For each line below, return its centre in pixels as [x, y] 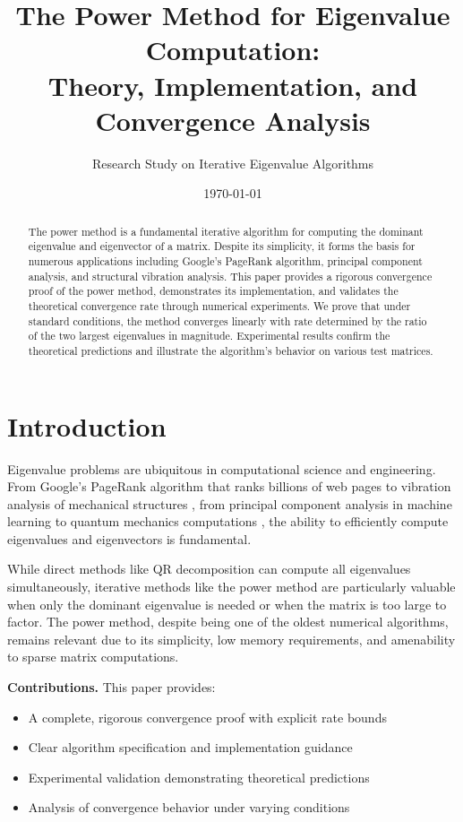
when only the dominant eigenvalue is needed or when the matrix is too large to [227, 604]
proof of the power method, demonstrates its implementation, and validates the [213, 291]
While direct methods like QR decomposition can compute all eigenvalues [209, 569]
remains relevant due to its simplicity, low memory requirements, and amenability [231, 639]
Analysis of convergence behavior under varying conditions [189, 807]
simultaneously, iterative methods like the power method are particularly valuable [231, 587]
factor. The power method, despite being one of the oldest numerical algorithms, [228, 622]
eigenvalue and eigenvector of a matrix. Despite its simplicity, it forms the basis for [222, 246]
